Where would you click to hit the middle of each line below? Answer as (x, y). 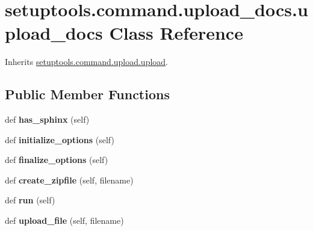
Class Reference (176, 33)
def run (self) (30, 200)
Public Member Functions (87, 94)
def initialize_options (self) (60, 139)
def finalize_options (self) (57, 160)
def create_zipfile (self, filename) (69, 180)
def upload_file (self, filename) (64, 220)
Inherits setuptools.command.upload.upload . (87, 62)
